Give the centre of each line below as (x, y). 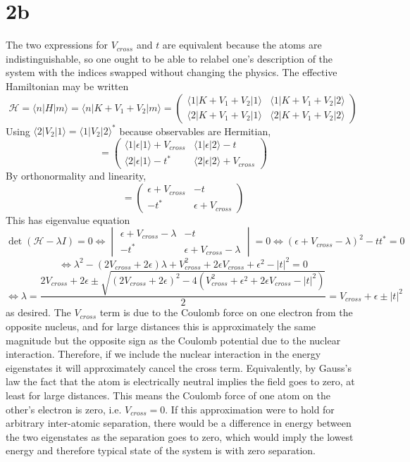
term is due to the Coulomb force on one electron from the (226, 312)
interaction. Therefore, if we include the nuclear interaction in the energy (163, 354)
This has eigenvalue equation (68, 219)
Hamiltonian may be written (67, 86)
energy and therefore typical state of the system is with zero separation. (161, 450)
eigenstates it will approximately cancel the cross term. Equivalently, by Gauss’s (179, 367)
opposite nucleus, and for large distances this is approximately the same (161, 326)
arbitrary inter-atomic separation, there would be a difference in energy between (179, 423)
